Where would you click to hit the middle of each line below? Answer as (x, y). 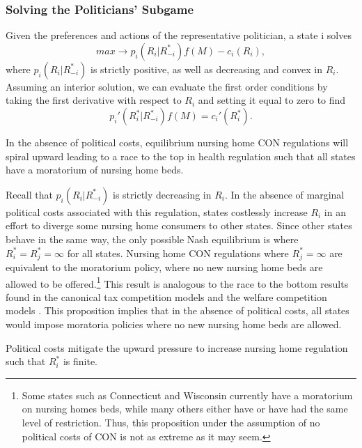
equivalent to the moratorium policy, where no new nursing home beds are (164, 267)
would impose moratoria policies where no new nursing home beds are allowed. (174, 324)
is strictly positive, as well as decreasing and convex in (206, 69)
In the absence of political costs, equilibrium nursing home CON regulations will (177, 142)
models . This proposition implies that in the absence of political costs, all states (178, 310)
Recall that (29, 194)
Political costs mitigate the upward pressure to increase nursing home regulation (177, 347)
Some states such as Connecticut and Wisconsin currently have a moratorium (187, 395)
